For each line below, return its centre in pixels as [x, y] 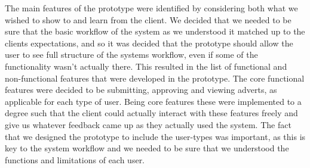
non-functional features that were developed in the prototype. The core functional [155, 78]
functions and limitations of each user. [75, 159]
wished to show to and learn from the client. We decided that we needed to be [148, 19]
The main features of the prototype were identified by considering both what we [151, 8]
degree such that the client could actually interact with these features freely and [151, 113]
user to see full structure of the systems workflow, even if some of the [131, 55]
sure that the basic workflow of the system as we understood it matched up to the [155, 31]
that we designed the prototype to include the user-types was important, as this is [155, 136]
